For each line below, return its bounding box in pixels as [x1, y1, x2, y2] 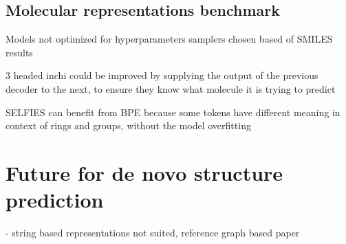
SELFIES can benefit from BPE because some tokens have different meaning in [6, 104, 340, 119]
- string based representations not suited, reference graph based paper [6, 225, 300, 240]
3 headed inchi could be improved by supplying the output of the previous [6, 68, 318, 82]
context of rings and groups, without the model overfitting [6, 118, 251, 133]
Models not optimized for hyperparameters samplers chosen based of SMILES [6, 32, 333, 46]
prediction [6, 186, 104, 214]
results [6, 45, 33, 59]
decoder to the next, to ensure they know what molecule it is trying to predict [6, 81, 336, 96]
